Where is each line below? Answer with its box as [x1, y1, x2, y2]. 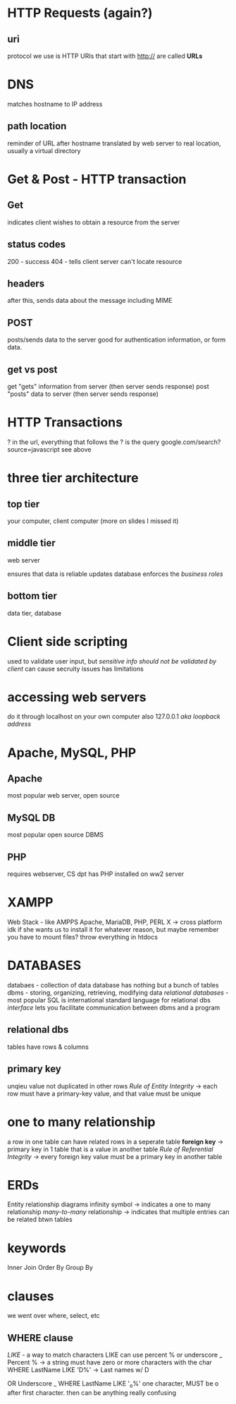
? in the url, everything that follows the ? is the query [7, 438, 160, 446]
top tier [7, 498, 40, 510]
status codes [7, 239, 66, 251]
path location [7, 120, 67, 132]
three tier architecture [7, 470, 139, 486]
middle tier [7, 537, 56, 549]
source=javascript [7, 445, 60, 453]
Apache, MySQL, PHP [7, 745, 137, 760]
